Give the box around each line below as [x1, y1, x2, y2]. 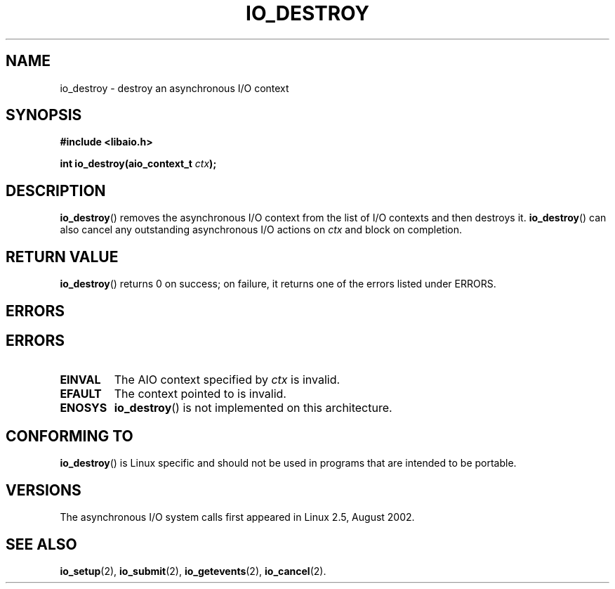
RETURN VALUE [6, 247, 119, 266]
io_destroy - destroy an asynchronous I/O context [60, 82, 289, 94]
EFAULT [60, 387, 102, 401]
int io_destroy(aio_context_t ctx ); [60, 157, 217, 170]
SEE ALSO [6, 535, 77, 553]
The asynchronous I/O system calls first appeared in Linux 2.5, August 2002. [60, 511, 415, 524]
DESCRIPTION [6, 181, 106, 200]
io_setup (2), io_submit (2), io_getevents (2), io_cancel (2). [60, 564, 326, 577]
